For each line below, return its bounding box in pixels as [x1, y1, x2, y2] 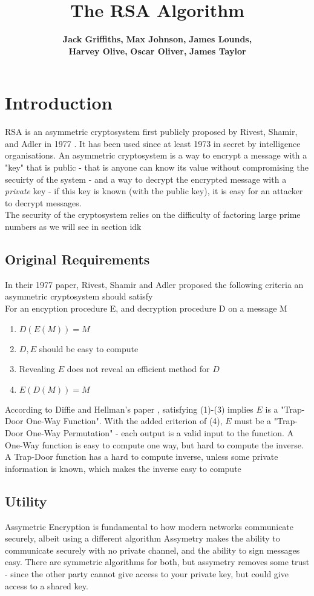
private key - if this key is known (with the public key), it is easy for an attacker [5, 185, 303, 197]
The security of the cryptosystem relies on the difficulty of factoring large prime [5, 208, 301, 221]
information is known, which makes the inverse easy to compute [5, 462, 241, 474]
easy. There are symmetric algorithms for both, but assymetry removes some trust [5, 555, 310, 568]
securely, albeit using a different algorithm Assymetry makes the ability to [5, 532, 280, 545]
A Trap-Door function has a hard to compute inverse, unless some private [5, 450, 278, 463]
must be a [234, 414, 272, 427]
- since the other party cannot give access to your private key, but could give [5, 567, 289, 580]
